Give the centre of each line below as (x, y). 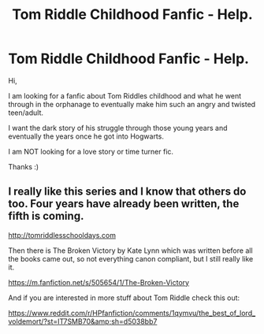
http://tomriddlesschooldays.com (62, 235)
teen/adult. (26, 113)
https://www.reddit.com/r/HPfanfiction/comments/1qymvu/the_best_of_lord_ (132, 313)
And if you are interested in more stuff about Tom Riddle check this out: (124, 298)
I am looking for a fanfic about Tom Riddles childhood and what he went (125, 95)
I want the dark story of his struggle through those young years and (118, 128)
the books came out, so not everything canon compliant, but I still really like (131, 258)
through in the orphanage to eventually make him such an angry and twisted (132, 104)
